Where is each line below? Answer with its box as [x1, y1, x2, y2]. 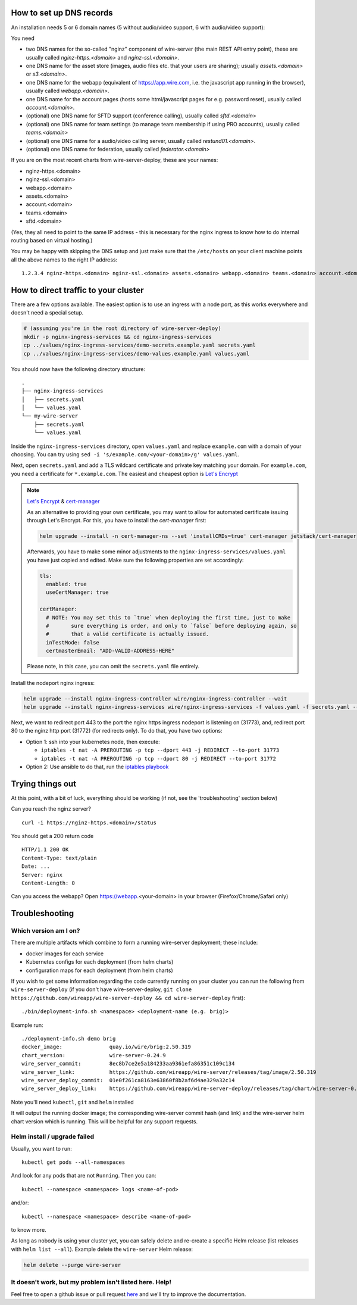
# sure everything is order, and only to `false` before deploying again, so [45, 622, 297, 630]
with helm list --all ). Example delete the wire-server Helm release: [11, 1245, 193, 1253]
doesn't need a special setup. [11, 309, 84, 316]
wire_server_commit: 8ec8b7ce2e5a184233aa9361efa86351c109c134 [21, 1060, 235, 1067]
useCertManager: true [45, 589, 109, 596]
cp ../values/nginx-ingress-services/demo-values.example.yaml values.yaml [23, 350, 250, 357]
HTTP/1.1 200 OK [21, 846, 69, 853]
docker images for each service [26, 950, 104, 957]
